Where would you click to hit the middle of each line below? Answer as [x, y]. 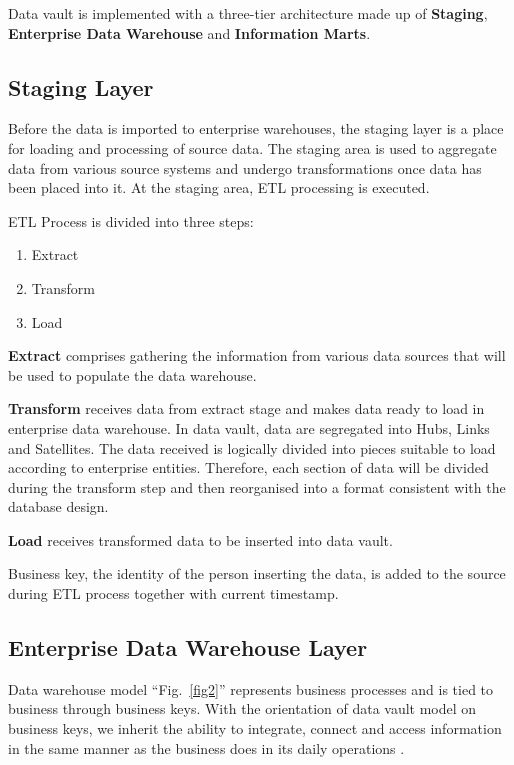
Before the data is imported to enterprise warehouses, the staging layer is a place [256, 128]
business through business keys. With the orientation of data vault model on [242, 708]
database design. [58, 506]
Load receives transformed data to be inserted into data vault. [200, 539]
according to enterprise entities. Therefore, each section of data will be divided [248, 467]
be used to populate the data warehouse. [132, 374]
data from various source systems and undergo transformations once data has [245, 167]
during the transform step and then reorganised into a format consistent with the [257, 486]
